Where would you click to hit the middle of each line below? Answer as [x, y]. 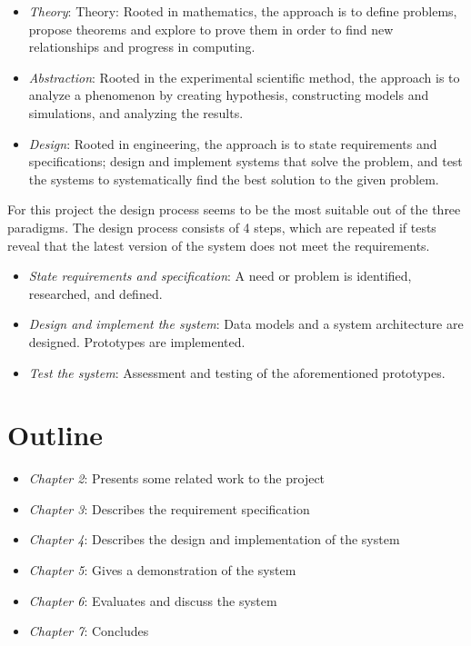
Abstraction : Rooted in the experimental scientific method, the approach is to [244, 77]
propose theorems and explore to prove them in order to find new [211, 29]
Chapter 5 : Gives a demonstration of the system [162, 570]
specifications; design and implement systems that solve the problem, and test [246, 161]
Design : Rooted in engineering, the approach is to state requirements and [233, 143]
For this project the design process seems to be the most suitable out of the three [234, 209]
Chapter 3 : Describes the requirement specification [169, 508]
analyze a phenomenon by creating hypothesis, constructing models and [229, 95]
